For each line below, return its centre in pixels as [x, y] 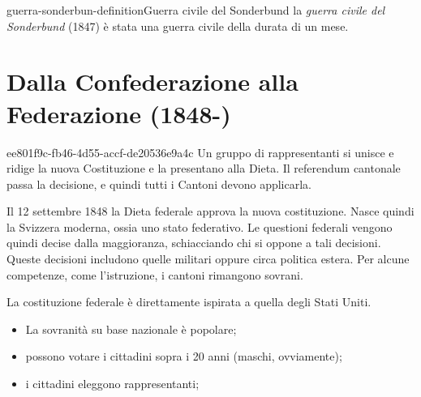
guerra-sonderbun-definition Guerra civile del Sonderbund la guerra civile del [196, 10]
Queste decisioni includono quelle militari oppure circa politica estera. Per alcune [208, 259]
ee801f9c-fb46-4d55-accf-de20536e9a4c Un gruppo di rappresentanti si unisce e [200, 152]
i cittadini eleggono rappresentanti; [112, 384]
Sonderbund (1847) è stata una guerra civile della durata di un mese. [178, 26]
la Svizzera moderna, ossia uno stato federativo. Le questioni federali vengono [200, 226]
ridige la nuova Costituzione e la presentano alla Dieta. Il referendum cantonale [204, 168]
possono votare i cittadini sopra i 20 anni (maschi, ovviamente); [184, 356]
